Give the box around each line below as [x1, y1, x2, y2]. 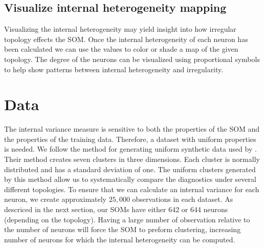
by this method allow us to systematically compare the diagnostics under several [4, 174, 256, 184]
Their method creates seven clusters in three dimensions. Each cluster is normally [4, 154, 260, 164]
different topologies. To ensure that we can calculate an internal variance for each [4, 183, 259, 194]
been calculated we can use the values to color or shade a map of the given [4, 44, 238, 54]
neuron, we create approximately [4, 194, 107, 204]
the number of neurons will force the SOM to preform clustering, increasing [4, 224, 241, 235]
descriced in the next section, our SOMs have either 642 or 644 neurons [4, 204, 228, 215]
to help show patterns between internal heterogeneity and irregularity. [4, 64, 224, 74]
